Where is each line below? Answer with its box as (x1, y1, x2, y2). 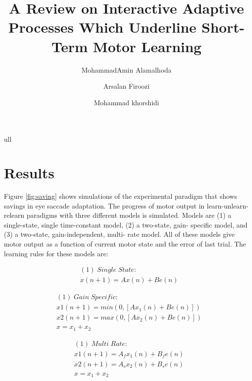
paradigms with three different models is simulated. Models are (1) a (26, 210, 232, 220)
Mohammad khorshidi (94, 97, 159, 107)
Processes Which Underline (8, 17, 197, 37)
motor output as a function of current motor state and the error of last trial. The (4, 238, 246, 248)
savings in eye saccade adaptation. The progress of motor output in (4, 200, 205, 210)
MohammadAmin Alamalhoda (81, 64, 172, 75)
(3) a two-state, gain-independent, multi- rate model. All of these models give (4, 229, 235, 239)
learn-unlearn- (206, 200, 249, 210)
